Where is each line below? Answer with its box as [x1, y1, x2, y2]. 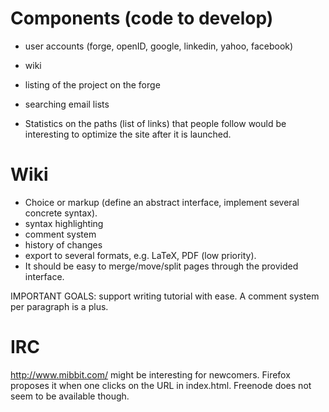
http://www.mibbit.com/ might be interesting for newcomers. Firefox [10, 368, 291, 381]
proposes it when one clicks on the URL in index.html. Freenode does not [10, 379, 312, 391]
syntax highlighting [24, 217, 104, 229]
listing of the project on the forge [24, 78, 161, 91]
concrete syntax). [24, 207, 98, 219]
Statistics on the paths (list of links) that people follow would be [24, 117, 287, 129]
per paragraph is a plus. [10, 300, 109, 312]
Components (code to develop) [10, 7, 274, 30]
